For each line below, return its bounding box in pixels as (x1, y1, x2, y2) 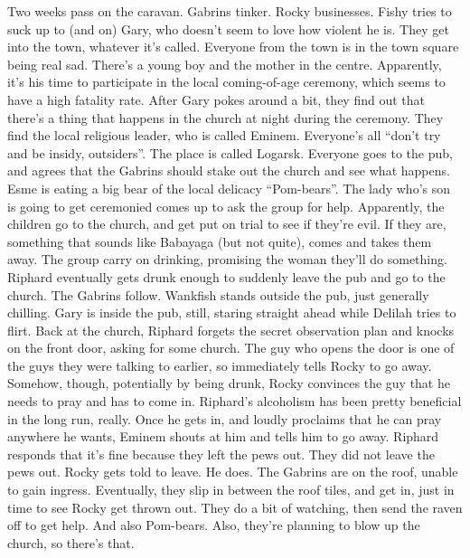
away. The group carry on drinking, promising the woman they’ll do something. (7, 250, 447, 269)
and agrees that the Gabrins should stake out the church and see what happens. (7, 161, 450, 180)
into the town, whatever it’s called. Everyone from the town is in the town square (7, 37, 459, 56)
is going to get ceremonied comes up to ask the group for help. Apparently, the (7, 196, 445, 215)
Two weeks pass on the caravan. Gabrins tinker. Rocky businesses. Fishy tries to (7, 2, 452, 20)
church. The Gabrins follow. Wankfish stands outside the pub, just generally (7, 285, 429, 304)
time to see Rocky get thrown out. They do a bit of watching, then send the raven (7, 497, 463, 516)
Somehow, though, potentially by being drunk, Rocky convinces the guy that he (7, 374, 450, 392)
